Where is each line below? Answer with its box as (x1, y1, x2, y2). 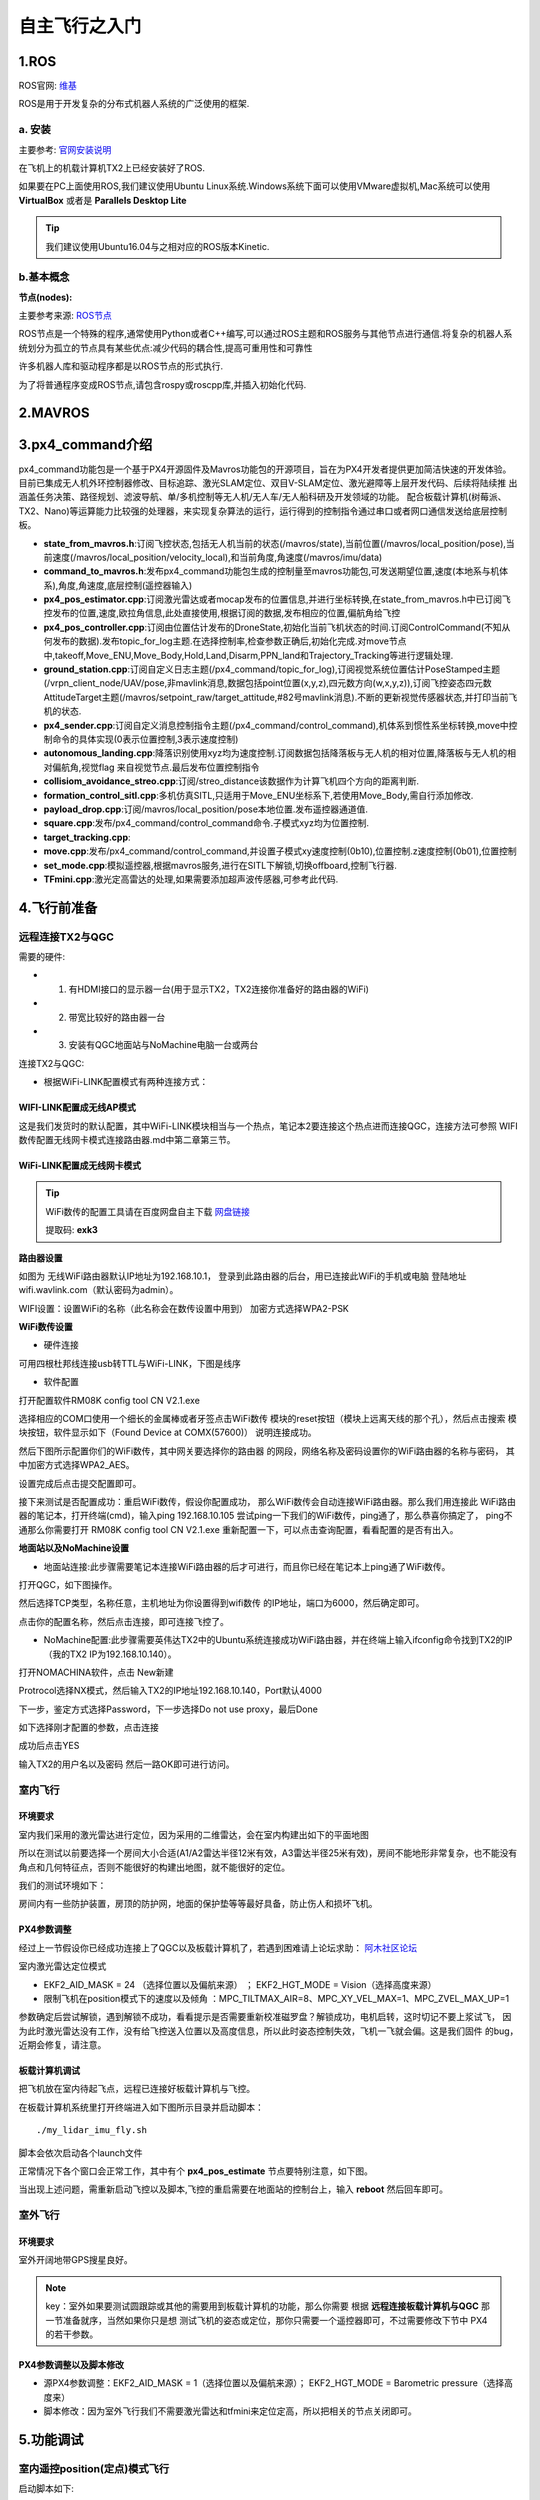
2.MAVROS (18, 405, 90, 422)
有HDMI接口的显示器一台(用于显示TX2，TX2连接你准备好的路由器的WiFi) (68, 983, 370, 995)
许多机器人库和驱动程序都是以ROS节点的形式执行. (18, 360, 224, 372)
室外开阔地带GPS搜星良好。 (18, 2254, 134, 2266)
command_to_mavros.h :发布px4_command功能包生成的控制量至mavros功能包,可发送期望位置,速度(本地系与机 (43, 565, 500, 577)
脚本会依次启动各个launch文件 (18, 2146, 144, 2159)
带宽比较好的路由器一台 (68, 1011, 165, 1023)
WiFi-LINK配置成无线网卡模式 (18, 1159, 142, 1171)
